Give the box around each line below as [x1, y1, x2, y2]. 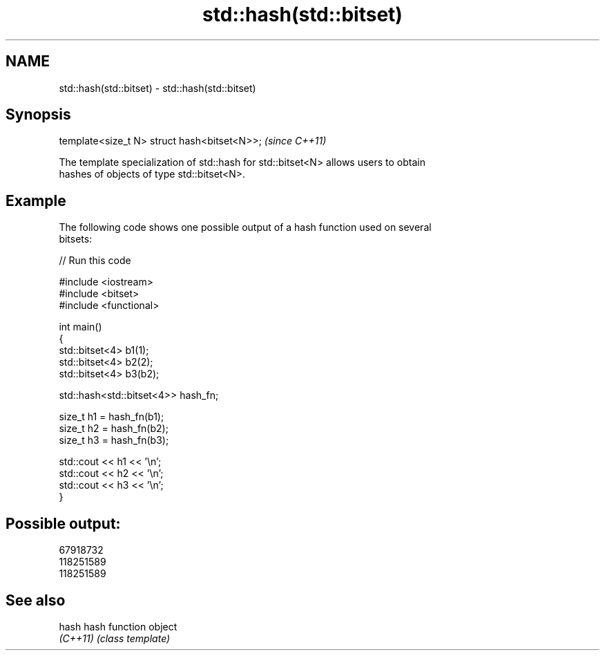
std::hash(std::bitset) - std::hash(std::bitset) [59, 82, 256, 94]
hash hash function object [59, 620, 177, 632]
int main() [59, 321, 102, 333]
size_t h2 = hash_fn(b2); [59, 422, 169, 435]
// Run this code [59, 254, 131, 267]
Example [6, 191, 66, 209]
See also [6, 591, 66, 609]
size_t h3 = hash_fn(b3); [59, 434, 169, 447]
